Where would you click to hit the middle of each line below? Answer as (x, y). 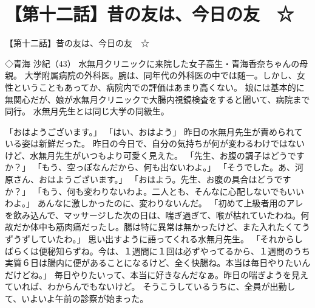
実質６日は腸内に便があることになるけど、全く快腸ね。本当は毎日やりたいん (158, 263)
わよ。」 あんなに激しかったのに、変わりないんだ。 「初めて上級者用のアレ (154, 203)
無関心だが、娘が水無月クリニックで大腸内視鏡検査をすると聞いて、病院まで (157, 99)
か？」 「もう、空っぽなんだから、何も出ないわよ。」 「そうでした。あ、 (150, 167)
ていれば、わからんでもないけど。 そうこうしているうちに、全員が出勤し (150, 286)
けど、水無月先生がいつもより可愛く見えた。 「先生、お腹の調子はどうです (155, 155)
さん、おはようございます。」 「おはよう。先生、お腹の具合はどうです (152, 179)
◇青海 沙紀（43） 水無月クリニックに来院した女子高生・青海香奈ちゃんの (152, 63)
